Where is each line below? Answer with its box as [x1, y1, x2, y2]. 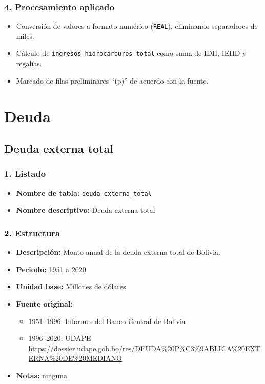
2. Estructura [4, 226, 60, 239]
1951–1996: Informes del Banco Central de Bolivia [28, 315, 186, 326]
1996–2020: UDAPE [28, 333, 91, 343]
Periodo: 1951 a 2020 [16, 264, 86, 274]
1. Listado [4, 167, 46, 180]
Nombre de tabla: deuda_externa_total [16, 187, 152, 198]
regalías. [16, 58, 42, 69]
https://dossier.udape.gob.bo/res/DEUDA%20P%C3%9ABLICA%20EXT [28, 342, 261, 353]
